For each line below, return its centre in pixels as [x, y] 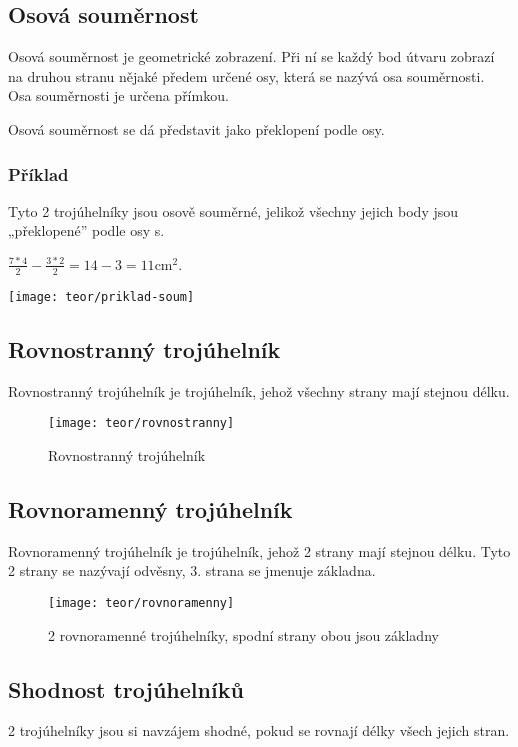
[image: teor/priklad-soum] [101, 296]
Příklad [38, 173]
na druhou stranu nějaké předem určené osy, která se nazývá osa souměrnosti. [246, 75]
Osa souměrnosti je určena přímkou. [118, 95]
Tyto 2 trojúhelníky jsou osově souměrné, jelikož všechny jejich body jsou [233, 210]
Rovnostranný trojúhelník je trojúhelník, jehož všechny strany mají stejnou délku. [259, 390]
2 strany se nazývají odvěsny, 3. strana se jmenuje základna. [192, 570]
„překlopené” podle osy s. [86, 230]
